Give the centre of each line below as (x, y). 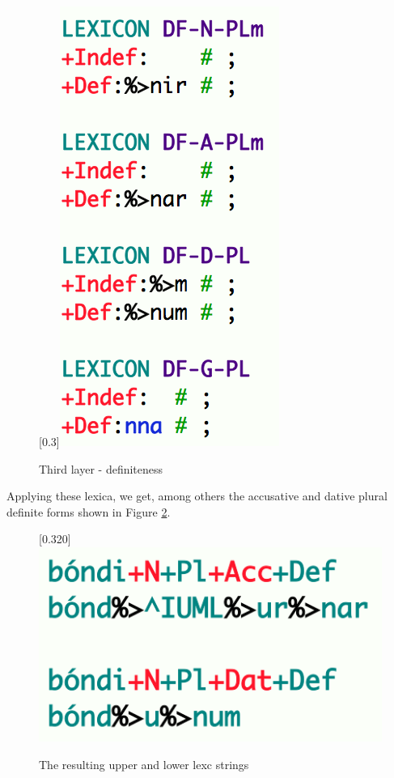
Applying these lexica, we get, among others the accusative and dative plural (197, 496)
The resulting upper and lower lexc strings (144, 764)
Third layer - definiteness (101, 468)
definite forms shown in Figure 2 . (89, 511)
